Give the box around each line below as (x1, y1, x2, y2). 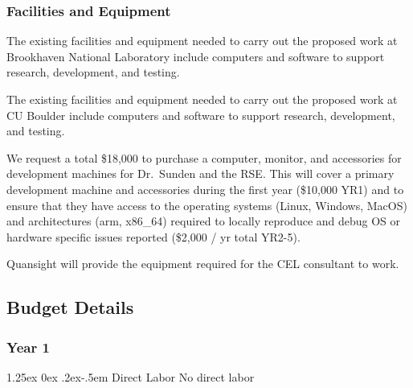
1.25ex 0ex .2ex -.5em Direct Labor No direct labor (6, 368, 255, 385)
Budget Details (6, 295, 134, 320)
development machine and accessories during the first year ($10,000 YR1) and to (6, 180, 404, 197)
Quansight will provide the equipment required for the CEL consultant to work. (6, 255, 399, 272)
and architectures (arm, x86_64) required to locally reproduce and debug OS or (6, 213, 401, 229)
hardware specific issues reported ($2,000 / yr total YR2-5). (6, 228, 301, 245)
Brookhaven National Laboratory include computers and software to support (6, 47, 385, 64)
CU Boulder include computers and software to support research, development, (6, 106, 395, 123)
